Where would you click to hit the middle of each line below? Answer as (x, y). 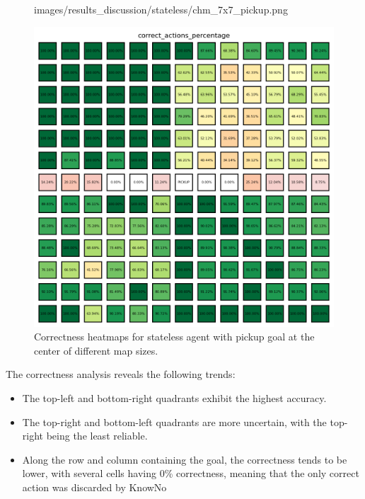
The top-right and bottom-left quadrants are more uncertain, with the (174, 421)
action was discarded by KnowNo (94, 487)
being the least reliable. (97, 436)
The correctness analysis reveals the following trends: (121, 374)
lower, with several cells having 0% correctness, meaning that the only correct (191, 473)
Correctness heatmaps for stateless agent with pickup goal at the (174, 337)
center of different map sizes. (96, 350)
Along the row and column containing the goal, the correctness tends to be (185, 459)
